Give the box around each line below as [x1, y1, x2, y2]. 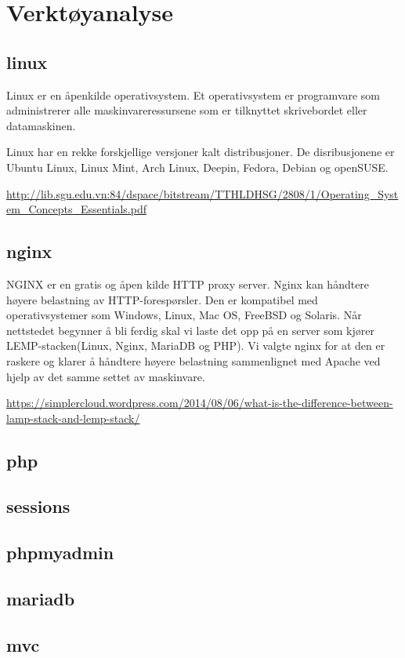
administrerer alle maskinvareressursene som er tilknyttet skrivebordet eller [6, 102, 367, 118]
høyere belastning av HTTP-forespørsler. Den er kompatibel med [6, 291, 318, 307]
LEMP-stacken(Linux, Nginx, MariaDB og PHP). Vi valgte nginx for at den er [6, 337, 385, 354]
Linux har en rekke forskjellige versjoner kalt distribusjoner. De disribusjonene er [6, 144, 395, 160]
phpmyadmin [6, 540, 114, 565]
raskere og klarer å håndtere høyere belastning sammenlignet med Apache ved [6, 352, 381, 369]
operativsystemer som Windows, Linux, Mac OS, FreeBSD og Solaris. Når [6, 307, 362, 323]
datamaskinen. [6, 117, 76, 133]
